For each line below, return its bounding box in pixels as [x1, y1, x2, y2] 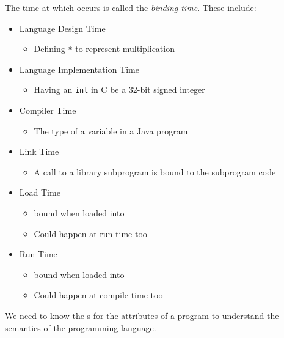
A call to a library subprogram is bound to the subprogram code [34, 165, 276, 178]
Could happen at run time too [34, 227, 147, 240]
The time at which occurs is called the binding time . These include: [5, 1, 257, 13]
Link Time [19, 145, 59, 158]
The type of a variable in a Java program [34, 124, 188, 137]
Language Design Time [19, 21, 106, 34]
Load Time [19, 186, 60, 199]
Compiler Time [19, 104, 76, 117]
